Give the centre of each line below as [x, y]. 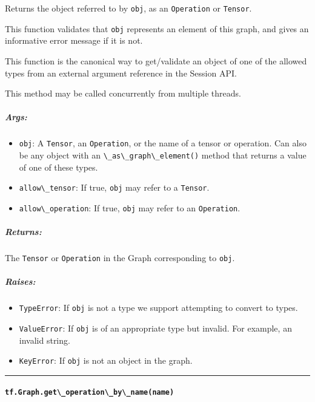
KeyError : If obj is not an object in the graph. [106, 360]
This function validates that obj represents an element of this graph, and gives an [157, 28]
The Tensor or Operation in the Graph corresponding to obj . [120, 258]
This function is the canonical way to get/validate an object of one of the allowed [156, 60]
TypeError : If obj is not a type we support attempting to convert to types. [158, 308]
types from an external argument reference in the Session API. [121, 73]
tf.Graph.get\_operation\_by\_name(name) [90, 393]
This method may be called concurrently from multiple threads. [123, 93]
